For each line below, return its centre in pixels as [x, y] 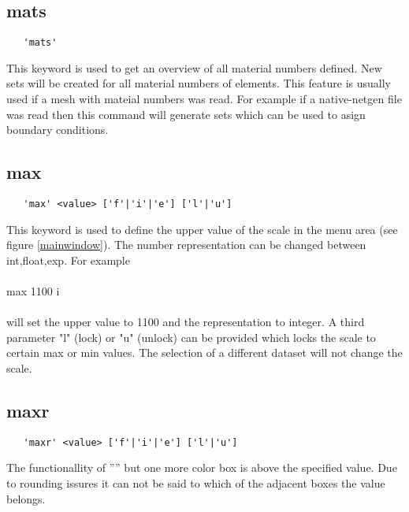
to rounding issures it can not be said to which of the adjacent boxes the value [196, 483]
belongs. [26, 498]
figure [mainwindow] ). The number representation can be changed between [186, 245]
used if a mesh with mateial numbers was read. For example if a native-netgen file [204, 99]
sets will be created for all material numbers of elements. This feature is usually [199, 83]
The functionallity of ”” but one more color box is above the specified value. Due [202, 467]
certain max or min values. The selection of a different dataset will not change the [204, 352]
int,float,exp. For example [68, 260]
